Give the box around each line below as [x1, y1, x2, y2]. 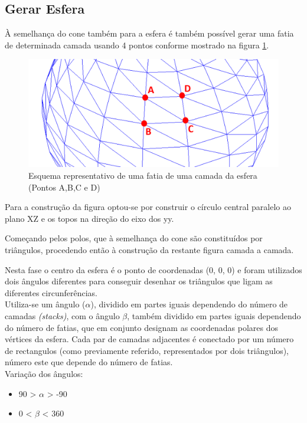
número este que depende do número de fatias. [5, 356, 173, 368]
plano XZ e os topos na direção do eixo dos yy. [5, 212, 174, 224]
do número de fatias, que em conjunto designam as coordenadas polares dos [5, 321, 278, 333]
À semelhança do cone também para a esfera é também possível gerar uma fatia [5, 27, 294, 40]
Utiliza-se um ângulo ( [5, 298, 86, 310]
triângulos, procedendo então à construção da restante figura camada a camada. [5, 243, 294, 255]
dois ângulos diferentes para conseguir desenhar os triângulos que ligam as [5, 275, 273, 287]
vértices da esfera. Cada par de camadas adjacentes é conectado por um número [5, 333, 294, 345]
